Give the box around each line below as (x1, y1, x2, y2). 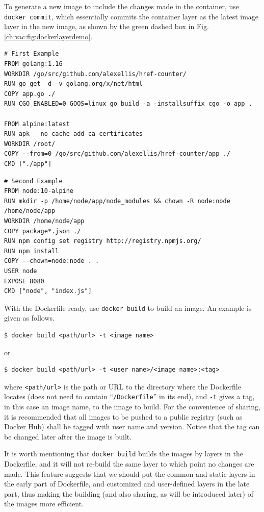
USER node (4, 267, 37, 275)
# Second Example (4, 177, 63, 185)
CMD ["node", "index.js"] (4, 287, 92, 295)
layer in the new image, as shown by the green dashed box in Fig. (4, 21, 209, 32)
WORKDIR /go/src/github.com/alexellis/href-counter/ (4, 70, 187, 78)
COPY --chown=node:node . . (4, 257, 99, 265)
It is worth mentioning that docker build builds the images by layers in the (4, 448, 243, 459)
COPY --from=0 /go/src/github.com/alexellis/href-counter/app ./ (4, 150, 230, 158)
